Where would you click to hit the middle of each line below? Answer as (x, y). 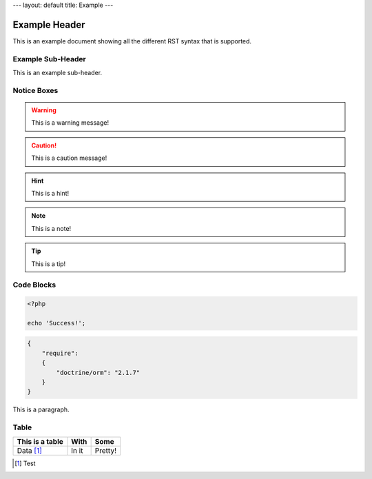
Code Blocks (34, 285)
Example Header (49, 24)
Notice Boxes (35, 90)
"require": (60, 353)
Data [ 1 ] (30, 450)
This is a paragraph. (41, 409)
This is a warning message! (70, 123)
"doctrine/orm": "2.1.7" (98, 373)
